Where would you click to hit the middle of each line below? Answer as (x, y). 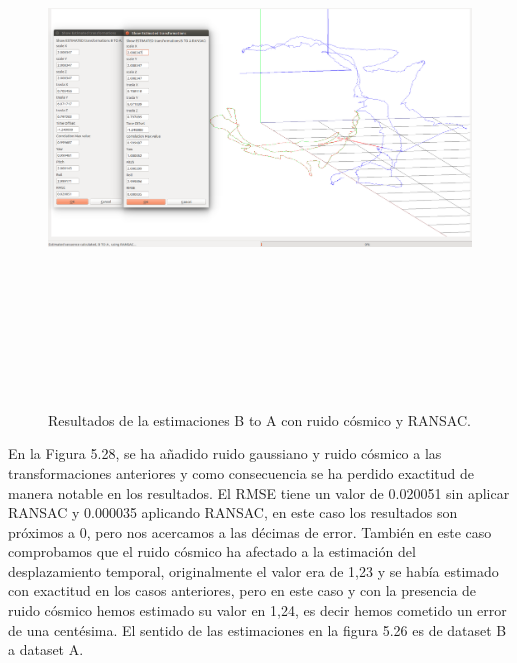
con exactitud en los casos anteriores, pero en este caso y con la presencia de (242, 590)
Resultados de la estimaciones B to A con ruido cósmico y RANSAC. (259, 419)
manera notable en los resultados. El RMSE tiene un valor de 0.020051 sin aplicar (259, 492)
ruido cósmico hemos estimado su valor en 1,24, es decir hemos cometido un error (257, 610)
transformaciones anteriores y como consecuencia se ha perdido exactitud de (241, 472)
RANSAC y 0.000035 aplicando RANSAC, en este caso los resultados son (233, 512)
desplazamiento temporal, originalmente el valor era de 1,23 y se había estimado (253, 570)
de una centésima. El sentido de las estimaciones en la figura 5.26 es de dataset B (257, 629)
